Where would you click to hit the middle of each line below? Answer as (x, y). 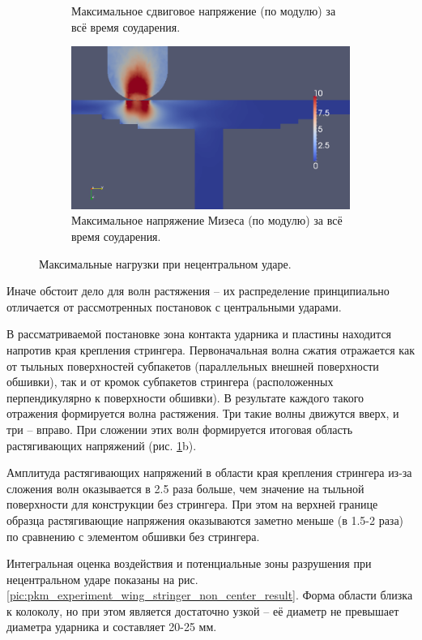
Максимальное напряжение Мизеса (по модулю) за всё (207, 220)
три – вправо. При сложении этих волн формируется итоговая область (180, 429)
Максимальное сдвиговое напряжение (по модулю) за (204, 11)
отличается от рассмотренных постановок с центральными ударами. (174, 306)
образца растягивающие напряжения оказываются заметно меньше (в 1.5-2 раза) (205, 520)
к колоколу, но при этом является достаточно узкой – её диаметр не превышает (203, 610)
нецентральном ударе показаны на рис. (102, 579)
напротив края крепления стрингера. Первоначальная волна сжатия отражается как (211, 349)
